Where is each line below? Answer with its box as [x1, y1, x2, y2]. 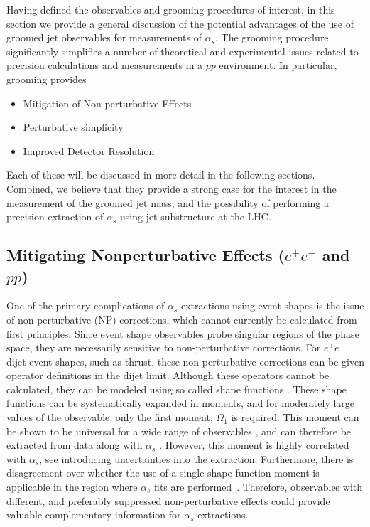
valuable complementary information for [6, 507, 181, 522]
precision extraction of [6, 209, 104, 224]
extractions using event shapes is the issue [180, 298, 364, 313]
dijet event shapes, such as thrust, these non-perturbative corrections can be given [6, 353, 364, 368]
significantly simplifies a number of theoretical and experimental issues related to [6, 43, 359, 58]
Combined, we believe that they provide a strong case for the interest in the [6, 181, 337, 196]
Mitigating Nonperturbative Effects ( [6, 244, 285, 266]
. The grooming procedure [215, 30, 329, 45]
